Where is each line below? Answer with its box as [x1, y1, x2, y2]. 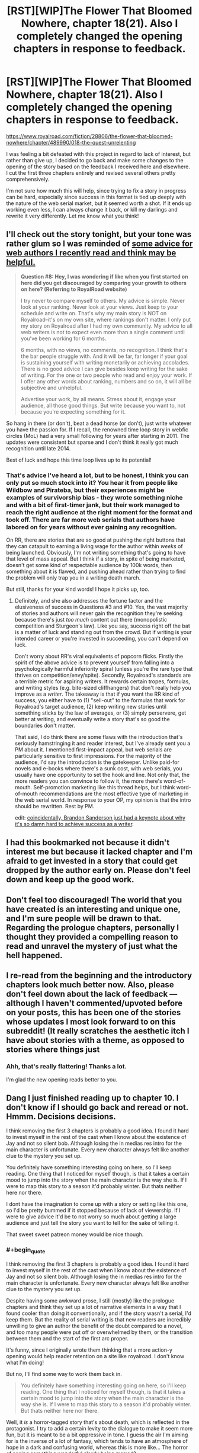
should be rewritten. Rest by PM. [14, 803, 95, 810]
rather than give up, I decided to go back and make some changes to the [6, 156, 184, 164]
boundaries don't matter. [14, 722, 75, 729]
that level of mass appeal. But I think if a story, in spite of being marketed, [6, 555, 185, 562]
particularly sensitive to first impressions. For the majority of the [14, 753, 171, 760]
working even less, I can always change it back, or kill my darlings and [6, 206, 178, 213]
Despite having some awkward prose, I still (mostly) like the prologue [6, 1297, 175, 1304]
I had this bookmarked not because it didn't [6, 837, 170, 848]
